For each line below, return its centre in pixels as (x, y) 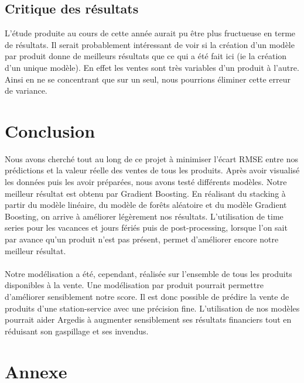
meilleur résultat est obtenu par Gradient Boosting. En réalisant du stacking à (145, 193)
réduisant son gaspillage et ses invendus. (77, 331)
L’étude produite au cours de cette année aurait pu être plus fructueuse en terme (150, 33)
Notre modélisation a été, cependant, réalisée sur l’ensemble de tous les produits (148, 273)
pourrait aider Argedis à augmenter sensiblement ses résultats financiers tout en (148, 319)
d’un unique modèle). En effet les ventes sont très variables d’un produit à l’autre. (152, 67)
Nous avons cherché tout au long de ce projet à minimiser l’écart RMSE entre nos (151, 158)
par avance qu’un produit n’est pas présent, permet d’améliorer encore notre (142, 239)
